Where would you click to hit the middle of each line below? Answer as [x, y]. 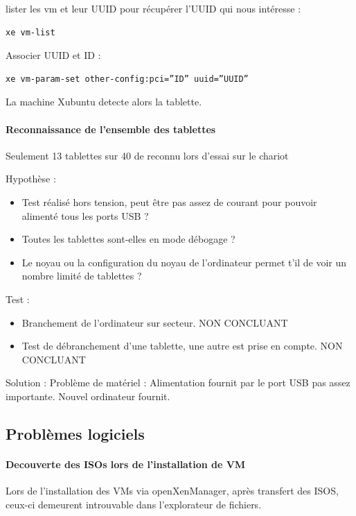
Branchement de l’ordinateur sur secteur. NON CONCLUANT [155, 322]
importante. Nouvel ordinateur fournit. [88, 396]
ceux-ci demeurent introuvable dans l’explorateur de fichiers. [134, 504]
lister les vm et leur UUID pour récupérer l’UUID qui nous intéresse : [153, 8]
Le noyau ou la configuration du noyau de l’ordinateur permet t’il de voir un [184, 262]
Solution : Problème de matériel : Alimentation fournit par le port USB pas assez [178, 382]
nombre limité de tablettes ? [82, 276]
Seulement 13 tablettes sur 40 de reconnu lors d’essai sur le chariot [147, 155]
